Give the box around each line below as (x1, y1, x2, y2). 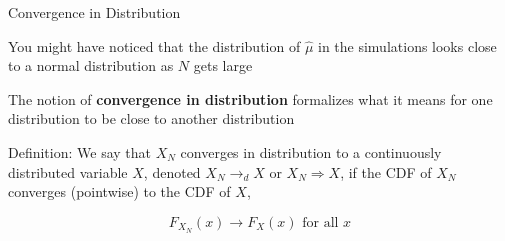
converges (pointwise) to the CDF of (8, 181, 231, 202)
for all (302, 215, 339, 230)
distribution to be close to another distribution (8, 108, 295, 129)
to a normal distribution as (8, 55, 174, 76)
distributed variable (8, 161, 128, 182)
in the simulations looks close (317, 35, 497, 56)
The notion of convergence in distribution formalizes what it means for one (8, 88, 493, 109)
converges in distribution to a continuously (180, 141, 442, 162)
